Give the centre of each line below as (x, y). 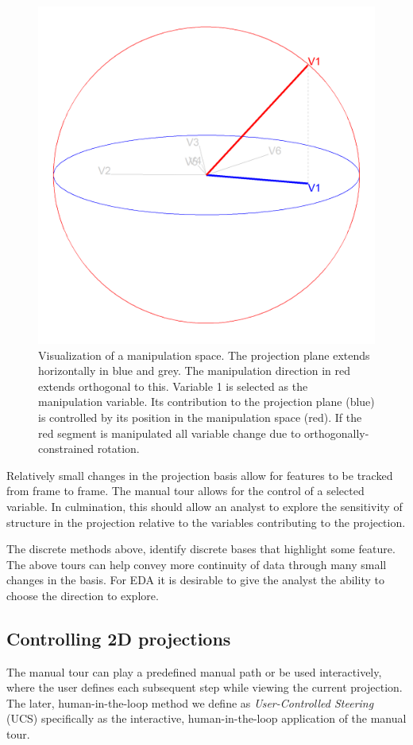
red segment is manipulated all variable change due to (170, 433)
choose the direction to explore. (83, 595)
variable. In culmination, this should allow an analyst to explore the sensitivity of (205, 506)
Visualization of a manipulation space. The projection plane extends (204, 355)
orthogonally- (337, 433)
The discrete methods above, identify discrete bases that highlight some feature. (201, 549)
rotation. (118, 449)
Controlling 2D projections (119, 638)
